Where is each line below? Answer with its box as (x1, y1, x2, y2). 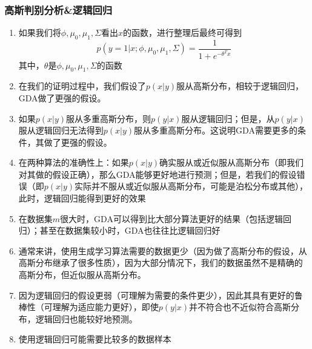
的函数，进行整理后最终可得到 (123, 26, 242, 39)
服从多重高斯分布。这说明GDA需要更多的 (134, 124, 297, 137)
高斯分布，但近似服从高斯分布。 (18, 268, 146, 281)
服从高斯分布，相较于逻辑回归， (176, 80, 304, 92)
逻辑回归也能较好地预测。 (35, 312, 138, 325)
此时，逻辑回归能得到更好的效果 (18, 192, 146, 205)
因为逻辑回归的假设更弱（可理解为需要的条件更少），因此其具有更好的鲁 (18, 288, 303, 301)
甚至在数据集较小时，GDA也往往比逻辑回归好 (39, 224, 221, 237)
